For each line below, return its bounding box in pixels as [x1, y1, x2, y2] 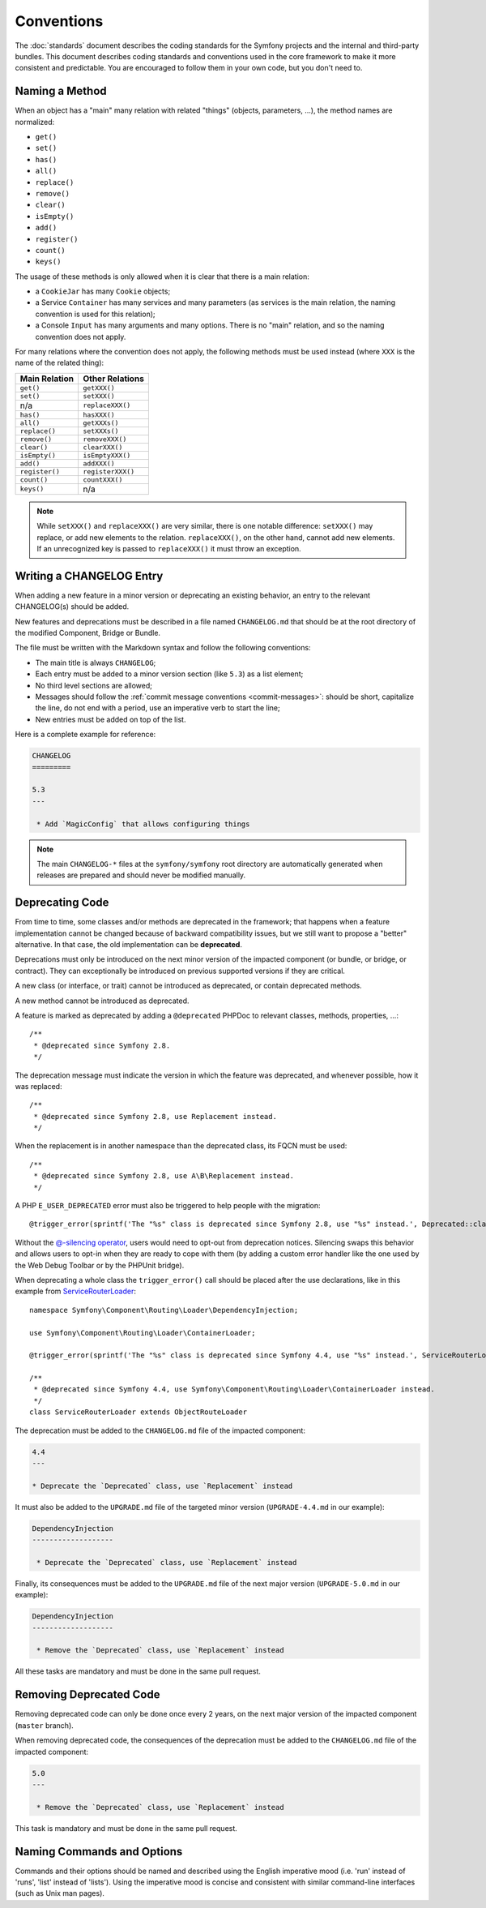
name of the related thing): [15, 358, 104, 368]
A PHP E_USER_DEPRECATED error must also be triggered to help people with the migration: [15, 1201, 321, 1211]
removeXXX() [82, 435, 127, 444]
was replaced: [15, 1081, 62, 1091]
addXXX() [82, 459, 115, 468]
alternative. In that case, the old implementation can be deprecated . [15, 939, 243, 949]
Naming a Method [15, 84, 107, 98]
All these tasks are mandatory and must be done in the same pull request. [15, 1666, 261, 1676]
